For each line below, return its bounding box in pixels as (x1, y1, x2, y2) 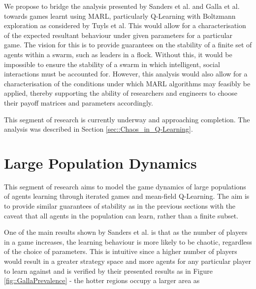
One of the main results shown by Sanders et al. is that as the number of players (4, 227, 248, 237)
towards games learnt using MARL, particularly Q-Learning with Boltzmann (4, 10, 236, 21)
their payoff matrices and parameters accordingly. (4, 97, 153, 108)
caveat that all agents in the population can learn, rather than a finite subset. (4, 210, 238, 220)
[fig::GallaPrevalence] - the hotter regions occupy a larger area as (4, 275, 200, 286)
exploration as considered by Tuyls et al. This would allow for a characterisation (4, 20, 246, 31)
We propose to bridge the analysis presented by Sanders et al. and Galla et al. (4, 1, 240, 11)
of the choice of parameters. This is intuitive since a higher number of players (4, 246, 237, 256)
